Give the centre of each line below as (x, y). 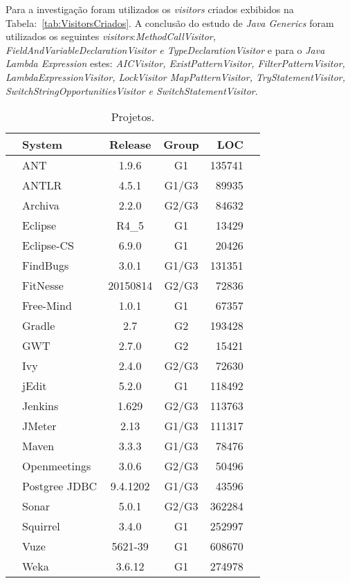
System (43, 145)
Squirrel (41, 526)
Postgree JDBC (60, 486)
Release (130, 145)
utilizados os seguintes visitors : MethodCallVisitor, (111, 36)
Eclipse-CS (48, 246)
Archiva (41, 205)
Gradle (39, 326)
